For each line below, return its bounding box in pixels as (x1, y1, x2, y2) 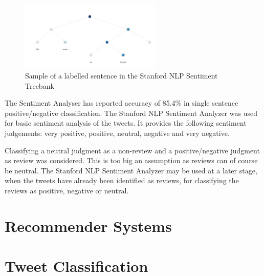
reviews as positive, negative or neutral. (5, 185, 129, 195)
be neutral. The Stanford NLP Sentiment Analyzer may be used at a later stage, (5, 165, 257, 175)
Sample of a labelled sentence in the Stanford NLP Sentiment (25, 70, 218, 81)
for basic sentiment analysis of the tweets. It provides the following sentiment (5, 117, 247, 128)
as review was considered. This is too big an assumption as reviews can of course (5, 155, 258, 166)
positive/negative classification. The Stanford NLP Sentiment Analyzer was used (5, 107, 257, 118)
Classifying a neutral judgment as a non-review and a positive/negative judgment (5, 145, 260, 155)
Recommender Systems (5, 215, 172, 236)
